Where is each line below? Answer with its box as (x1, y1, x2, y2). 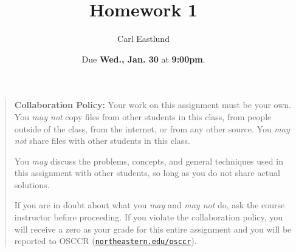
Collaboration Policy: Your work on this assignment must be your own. (14, 98, 291, 111)
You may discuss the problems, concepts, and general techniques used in (14, 154, 283, 167)
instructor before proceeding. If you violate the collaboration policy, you (14, 211, 283, 223)
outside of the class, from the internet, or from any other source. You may (14, 122, 290, 135)
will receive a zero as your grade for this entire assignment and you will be (14, 222, 292, 235)
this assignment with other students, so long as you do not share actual (14, 166, 280, 179)
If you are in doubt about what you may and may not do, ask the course (14, 199, 285, 211)
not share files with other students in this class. (14, 134, 190, 147)
